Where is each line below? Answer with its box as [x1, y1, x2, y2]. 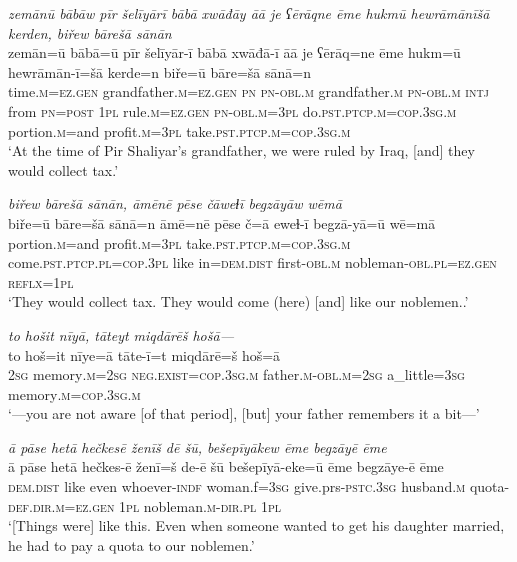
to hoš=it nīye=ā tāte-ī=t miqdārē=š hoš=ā [8, 344, 281, 365]
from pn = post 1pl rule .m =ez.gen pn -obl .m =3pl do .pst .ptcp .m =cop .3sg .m [8, 100, 457, 121]
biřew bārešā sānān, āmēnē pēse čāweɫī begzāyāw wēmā [8, 193, 342, 214]
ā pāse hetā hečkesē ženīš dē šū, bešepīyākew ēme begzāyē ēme [8, 436, 387, 457]
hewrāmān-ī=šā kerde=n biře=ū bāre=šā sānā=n [8, 61, 311, 82]
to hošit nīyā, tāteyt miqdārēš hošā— [8, 324, 234, 345]
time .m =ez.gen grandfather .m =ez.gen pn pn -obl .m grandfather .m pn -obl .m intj [8, 81, 489, 102]
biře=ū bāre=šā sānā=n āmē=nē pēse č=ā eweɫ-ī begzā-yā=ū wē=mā [8, 212, 436, 233]
